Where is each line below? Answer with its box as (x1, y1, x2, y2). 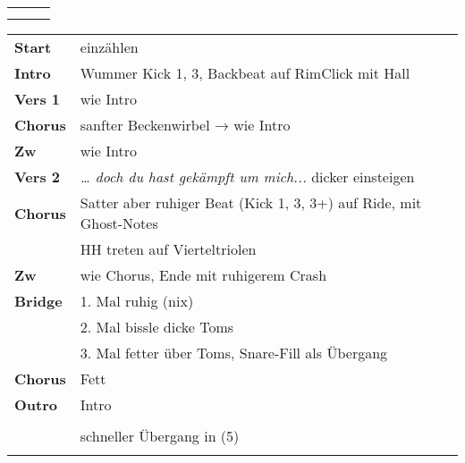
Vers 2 (14, 166, 60, 187)
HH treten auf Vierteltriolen (80, 239, 257, 259)
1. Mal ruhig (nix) (80, 290, 194, 311)
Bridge (14, 290, 63, 311)
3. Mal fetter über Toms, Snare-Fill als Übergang (80, 342, 388, 363)
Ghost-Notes (80, 213, 158, 233)
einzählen (80, 37, 139, 57)
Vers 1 (14, 88, 60, 109)
